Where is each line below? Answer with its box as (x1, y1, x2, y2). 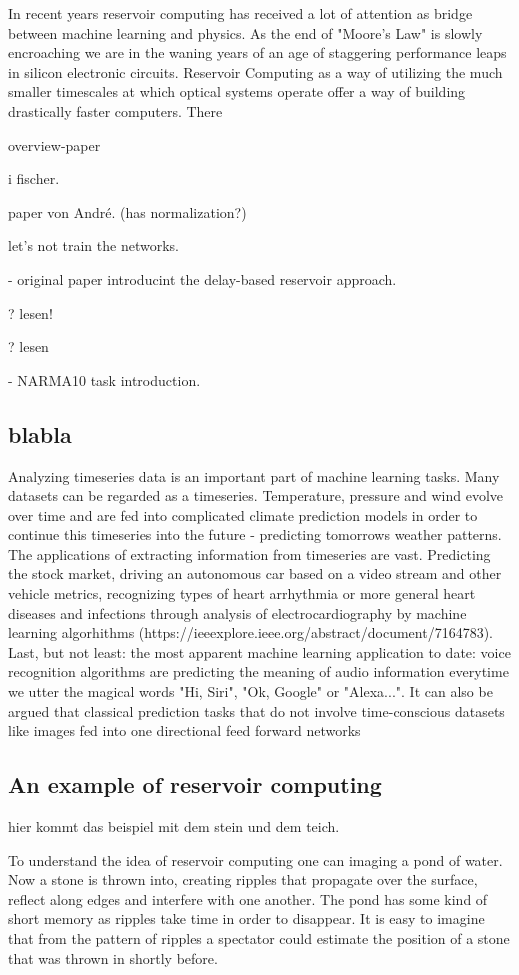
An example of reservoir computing (8, 769, 382, 800)
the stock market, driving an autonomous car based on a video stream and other (8, 563, 502, 584)
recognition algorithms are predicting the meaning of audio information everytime (8, 661, 509, 682)
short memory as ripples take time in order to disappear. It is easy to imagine (8, 908, 485, 929)
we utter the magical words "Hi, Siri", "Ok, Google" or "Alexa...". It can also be (8, 681, 493, 702)
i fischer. (8, 168, 60, 189)
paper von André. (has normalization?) (8, 201, 247, 222)
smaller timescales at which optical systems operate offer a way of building (8, 81, 466, 102)
